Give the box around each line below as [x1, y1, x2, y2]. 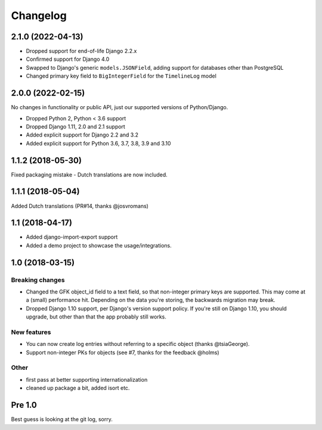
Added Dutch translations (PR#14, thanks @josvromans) [11, 202, 149, 209]
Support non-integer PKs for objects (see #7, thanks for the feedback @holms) [26, 349, 220, 356]
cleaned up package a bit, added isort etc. [26, 385, 130, 392]
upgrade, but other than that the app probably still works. [26, 313, 167, 320]
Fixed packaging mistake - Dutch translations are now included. [11, 171, 168, 178]
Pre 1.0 [11, 400, 37, 410]
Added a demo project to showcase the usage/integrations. [26, 242, 172, 249]
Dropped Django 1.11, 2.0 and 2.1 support [26, 123, 125, 130]
